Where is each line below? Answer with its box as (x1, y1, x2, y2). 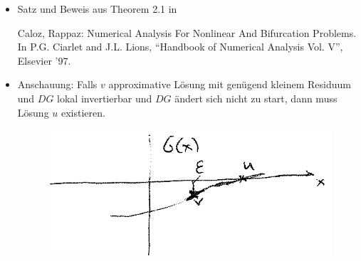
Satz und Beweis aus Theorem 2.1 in (17, 1, 177, 16)
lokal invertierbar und (57, 90, 152, 105)
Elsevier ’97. (17, 53, 71, 68)
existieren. (61, 105, 105, 119)
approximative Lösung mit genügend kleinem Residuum (108, 77, 351, 92)
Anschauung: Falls (17, 77, 98, 92)
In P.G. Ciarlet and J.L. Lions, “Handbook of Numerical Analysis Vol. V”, (17, 39, 343, 54)
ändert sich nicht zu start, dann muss (174, 90, 338, 105)
